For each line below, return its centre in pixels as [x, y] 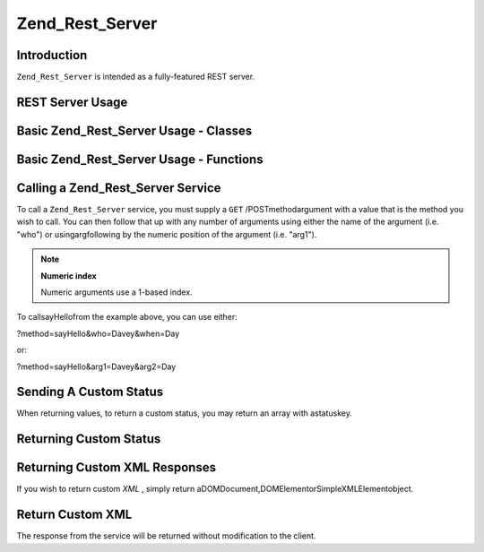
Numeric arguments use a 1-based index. [117, 292]
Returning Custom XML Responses [117, 467]
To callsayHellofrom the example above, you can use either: [127, 317]
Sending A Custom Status [90, 392]
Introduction [52, 55]
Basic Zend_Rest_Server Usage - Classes [134, 130]
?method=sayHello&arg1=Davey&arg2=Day [96, 367]
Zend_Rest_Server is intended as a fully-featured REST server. [136, 77]
